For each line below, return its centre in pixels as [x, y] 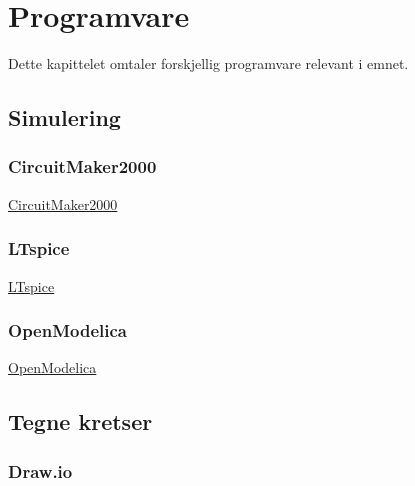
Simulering [64, 117]
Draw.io [40, 470]
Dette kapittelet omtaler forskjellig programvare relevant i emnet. [208, 63]
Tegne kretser [80, 421]
